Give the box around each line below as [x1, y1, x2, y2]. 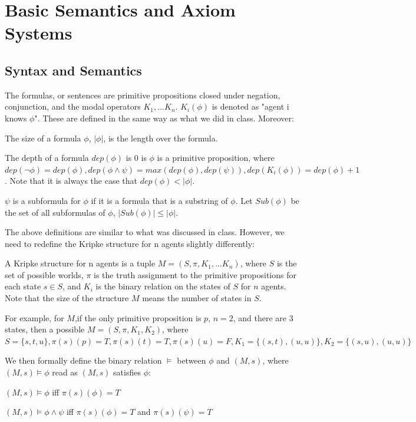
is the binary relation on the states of [95, 280, 230, 292]
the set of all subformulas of [5, 206, 105, 218]
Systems [5, 21, 72, 45]
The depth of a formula [5, 151, 89, 164]
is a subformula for [12, 194, 81, 206]
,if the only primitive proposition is [74, 311, 202, 324]
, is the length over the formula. [103, 131, 218, 144]
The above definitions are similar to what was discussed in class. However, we [5, 226, 285, 238]
